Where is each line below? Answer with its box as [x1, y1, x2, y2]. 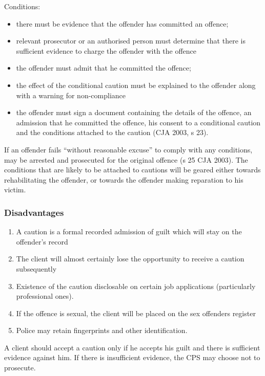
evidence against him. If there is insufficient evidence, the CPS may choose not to [4, 352, 260, 363]
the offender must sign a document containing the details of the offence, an [16, 107, 252, 118]
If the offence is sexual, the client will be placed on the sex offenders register [16, 307, 256, 318]
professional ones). [16, 291, 74, 301]
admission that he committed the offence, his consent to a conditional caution [16, 117, 261, 127]
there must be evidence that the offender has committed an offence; [16, 18, 229, 29]
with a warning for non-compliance [16, 90, 126, 100]
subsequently [16, 263, 57, 274]
